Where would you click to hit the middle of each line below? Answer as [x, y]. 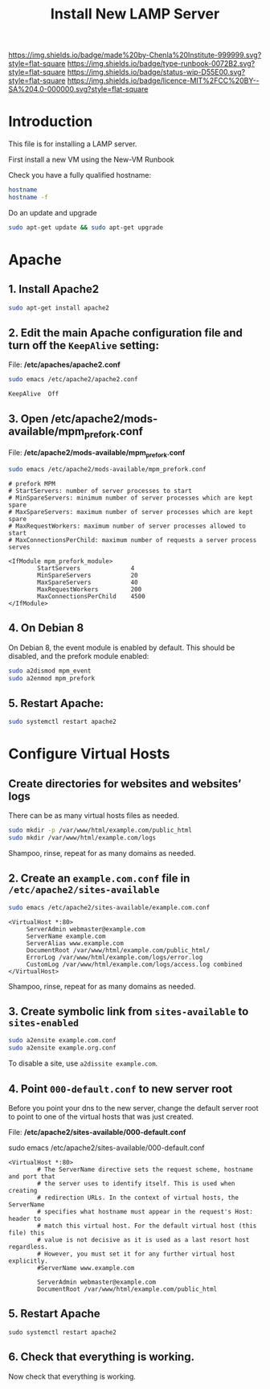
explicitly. [28, 1261]
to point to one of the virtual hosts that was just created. [101, 1117]
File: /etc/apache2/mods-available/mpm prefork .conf [97, 454]
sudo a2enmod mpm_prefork [51, 678]
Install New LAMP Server [135, 14]
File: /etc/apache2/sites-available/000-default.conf [97, 1132]
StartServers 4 [86, 568]
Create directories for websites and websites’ [125, 784]
